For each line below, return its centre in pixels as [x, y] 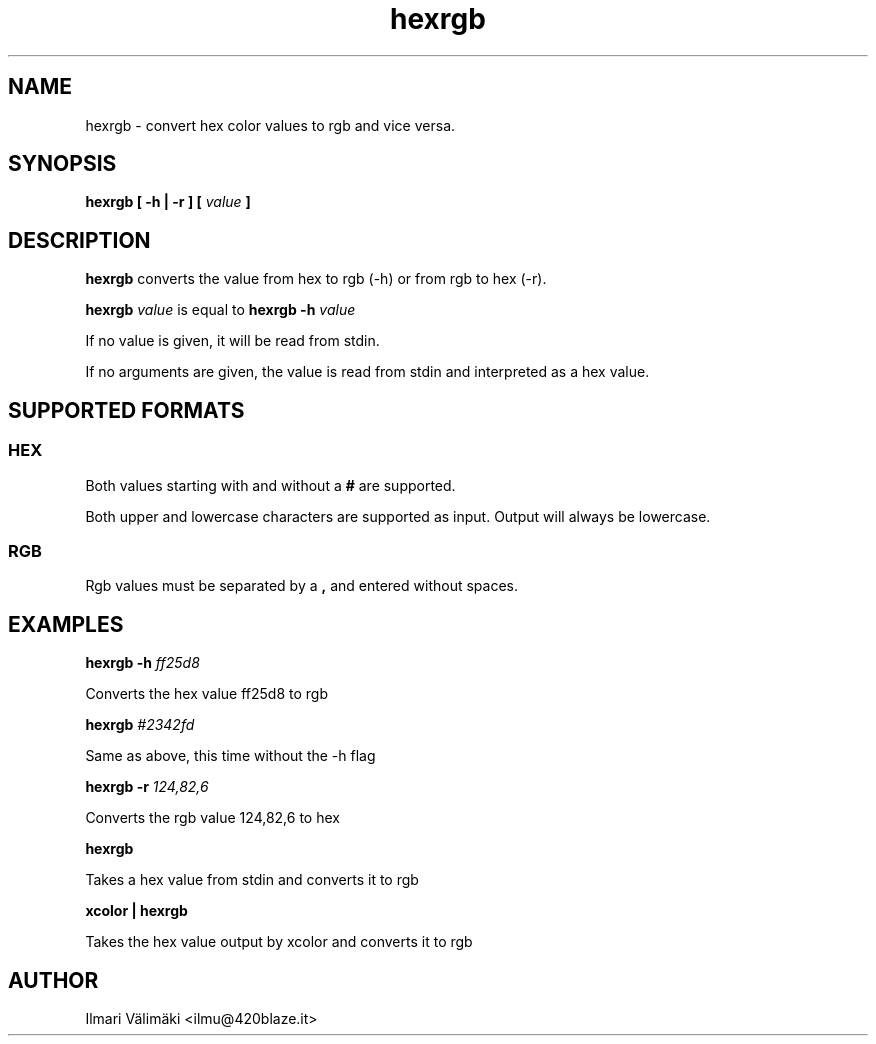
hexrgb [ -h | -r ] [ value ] [168, 202]
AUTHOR [53, 980]
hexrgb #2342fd [140, 725]
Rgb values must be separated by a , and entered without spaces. [301, 586]
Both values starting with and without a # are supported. [270, 485]
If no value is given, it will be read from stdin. [232, 341]
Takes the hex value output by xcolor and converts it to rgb [279, 942]
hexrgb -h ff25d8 [142, 663]
